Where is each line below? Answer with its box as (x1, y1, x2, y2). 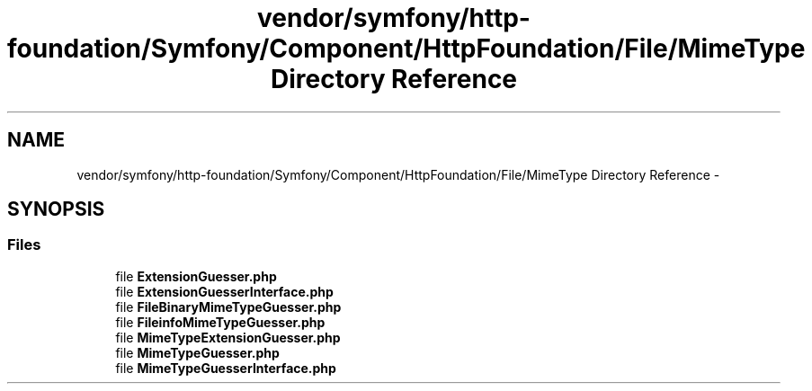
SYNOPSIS (7, 198, 105, 221)
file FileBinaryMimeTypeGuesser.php (115, 298, 342, 315)
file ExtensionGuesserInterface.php (115, 283, 334, 299)
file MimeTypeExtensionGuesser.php (115, 329, 341, 345)
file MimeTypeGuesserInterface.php (115, 360, 336, 376)
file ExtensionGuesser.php (115, 268, 277, 284)
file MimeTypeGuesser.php (115, 344, 280, 360)
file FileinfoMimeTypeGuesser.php (115, 314, 326, 330)
